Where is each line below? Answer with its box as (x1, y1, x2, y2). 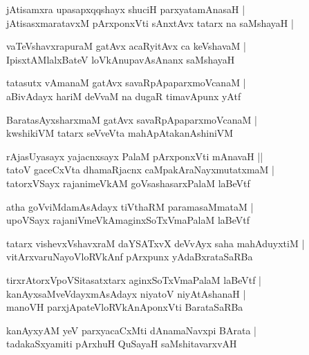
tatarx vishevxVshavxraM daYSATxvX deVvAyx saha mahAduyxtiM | (6, 236, 305, 250)
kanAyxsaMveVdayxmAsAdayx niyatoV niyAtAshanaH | (6, 286, 246, 300)
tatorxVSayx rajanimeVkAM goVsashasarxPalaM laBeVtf (6, 175, 250, 190)
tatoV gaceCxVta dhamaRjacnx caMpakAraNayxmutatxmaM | (6, 162, 274, 177)
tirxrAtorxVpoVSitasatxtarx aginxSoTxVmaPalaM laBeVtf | (6, 272, 261, 287)
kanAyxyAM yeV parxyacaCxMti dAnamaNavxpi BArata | (6, 323, 256, 337)
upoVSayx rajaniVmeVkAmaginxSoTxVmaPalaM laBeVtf (6, 213, 250, 227)
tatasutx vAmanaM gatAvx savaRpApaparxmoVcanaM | (6, 75, 246, 90)
